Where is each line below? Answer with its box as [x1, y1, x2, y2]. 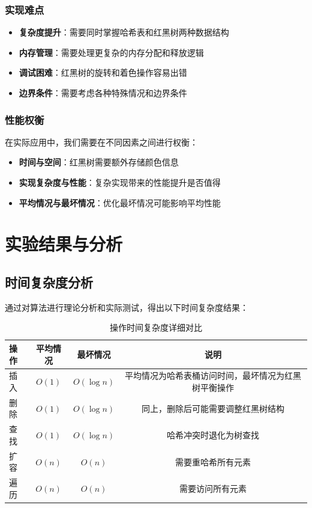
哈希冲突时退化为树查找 [167, 429, 260, 441]
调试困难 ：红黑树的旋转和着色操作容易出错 [19, 66, 187, 79]
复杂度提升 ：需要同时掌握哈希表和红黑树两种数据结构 [19, 26, 229, 38]
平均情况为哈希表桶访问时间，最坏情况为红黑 [125, 369, 302, 382]
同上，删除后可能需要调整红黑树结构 [142, 402, 285, 414]
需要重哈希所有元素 [175, 455, 251, 468]
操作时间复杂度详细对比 [110, 321, 202, 334]
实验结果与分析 [5, 231, 123, 256]
